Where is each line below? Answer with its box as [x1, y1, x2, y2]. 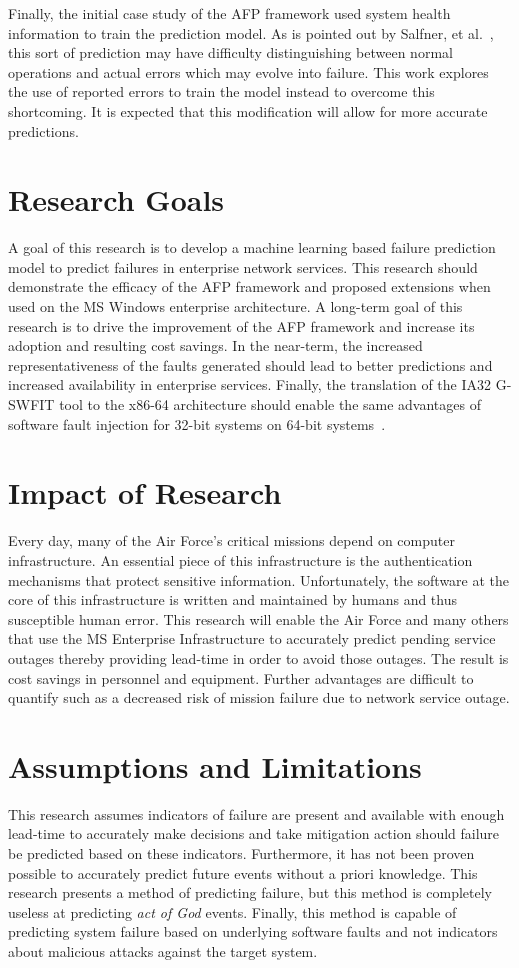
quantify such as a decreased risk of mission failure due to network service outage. [8, 687, 510, 708]
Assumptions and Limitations [8, 745, 422, 786]
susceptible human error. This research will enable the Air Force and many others [8, 608, 509, 629]
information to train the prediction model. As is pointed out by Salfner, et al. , [8, 22, 494, 43]
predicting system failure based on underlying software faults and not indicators [8, 921, 498, 942]
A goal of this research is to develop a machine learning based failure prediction [8, 237, 496, 258]
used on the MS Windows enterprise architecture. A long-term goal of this [8, 296, 463, 317]
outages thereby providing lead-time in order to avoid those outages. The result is [8, 647, 509, 668]
